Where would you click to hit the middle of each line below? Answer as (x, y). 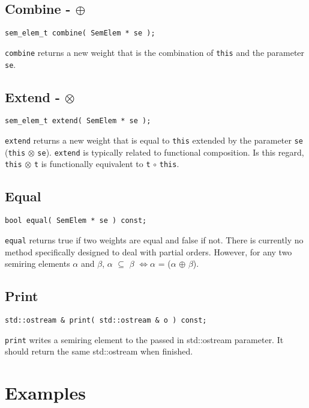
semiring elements (37, 263)
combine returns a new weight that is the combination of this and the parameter (155, 52)
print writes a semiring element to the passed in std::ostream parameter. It (144, 339)
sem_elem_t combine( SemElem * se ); (80, 33)
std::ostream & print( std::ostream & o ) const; (106, 320)
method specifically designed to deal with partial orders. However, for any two (148, 251)
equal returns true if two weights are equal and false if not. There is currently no (154, 239)
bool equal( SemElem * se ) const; (76, 221)
